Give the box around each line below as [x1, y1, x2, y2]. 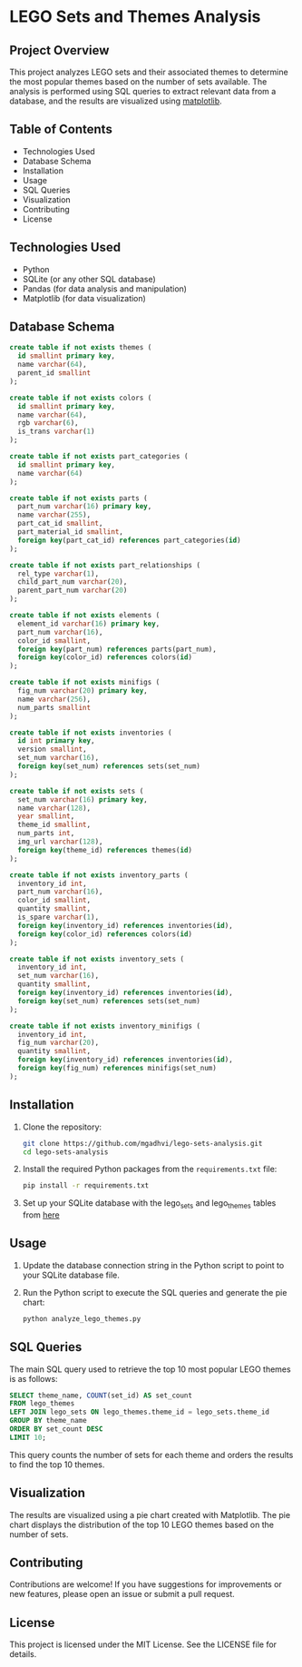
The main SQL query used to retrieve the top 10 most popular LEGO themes [9, 1364, 292, 1375]
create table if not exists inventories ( [9, 728, 172, 737]
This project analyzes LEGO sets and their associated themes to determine [9, 66, 288, 77]
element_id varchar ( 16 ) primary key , [17, 619, 161, 628]
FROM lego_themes [9, 1399, 75, 1408]
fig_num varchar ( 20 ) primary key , [17, 686, 148, 695]
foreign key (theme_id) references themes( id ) [17, 845, 193, 854]
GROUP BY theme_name [9, 1416, 88, 1425]
